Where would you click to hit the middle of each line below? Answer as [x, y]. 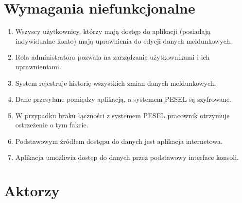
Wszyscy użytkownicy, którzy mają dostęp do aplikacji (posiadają [113, 31]
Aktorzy [32, 191]
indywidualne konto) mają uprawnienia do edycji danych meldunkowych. [124, 40]
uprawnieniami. [38, 66]
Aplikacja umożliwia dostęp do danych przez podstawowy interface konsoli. [127, 157]
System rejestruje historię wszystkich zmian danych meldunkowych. [116, 83]
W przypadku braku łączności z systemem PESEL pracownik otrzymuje [122, 115]
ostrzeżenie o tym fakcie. [52, 125]
